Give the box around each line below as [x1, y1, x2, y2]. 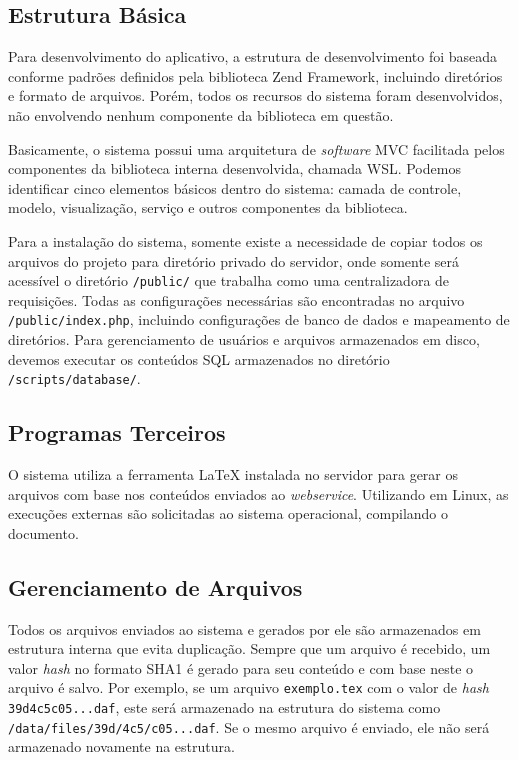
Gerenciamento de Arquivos [8, 571, 303, 602]
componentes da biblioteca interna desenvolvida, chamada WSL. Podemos [8, 158, 461, 179]
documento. [8, 522, 79, 543]
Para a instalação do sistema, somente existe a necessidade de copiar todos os [8, 230, 483, 251]
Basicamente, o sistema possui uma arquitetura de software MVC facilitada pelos [8, 138, 505, 159]
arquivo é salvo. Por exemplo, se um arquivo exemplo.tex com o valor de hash [8, 677, 489, 698]
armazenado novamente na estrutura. [8, 736, 235, 757]
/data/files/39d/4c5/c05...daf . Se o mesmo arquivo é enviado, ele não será [8, 716, 490, 737]
